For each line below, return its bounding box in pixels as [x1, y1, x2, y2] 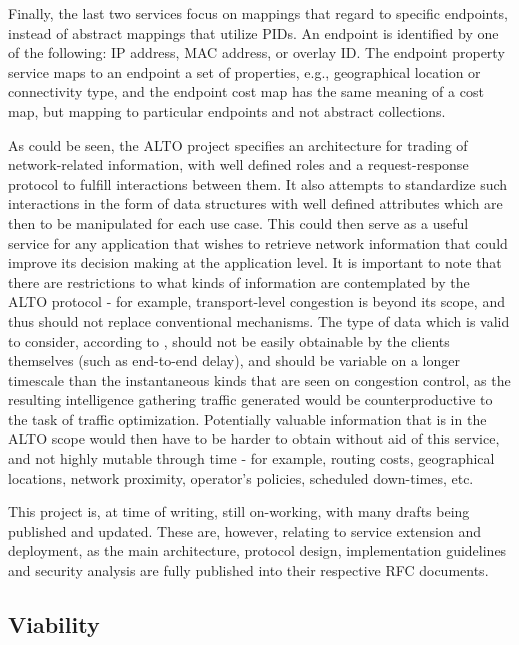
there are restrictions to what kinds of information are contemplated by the [8, 271, 470, 292]
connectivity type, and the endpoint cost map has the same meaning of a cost [8, 81, 484, 102]
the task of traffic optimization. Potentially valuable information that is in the [8, 408, 487, 429]
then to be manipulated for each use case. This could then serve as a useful [8, 212, 469, 233]
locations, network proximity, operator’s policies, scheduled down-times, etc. [8, 467, 474, 488]
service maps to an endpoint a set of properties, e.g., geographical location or [8, 61, 481, 82]
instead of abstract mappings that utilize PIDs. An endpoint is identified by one [8, 22, 499, 43]
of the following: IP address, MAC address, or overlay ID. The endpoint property [8, 42, 505, 63]
